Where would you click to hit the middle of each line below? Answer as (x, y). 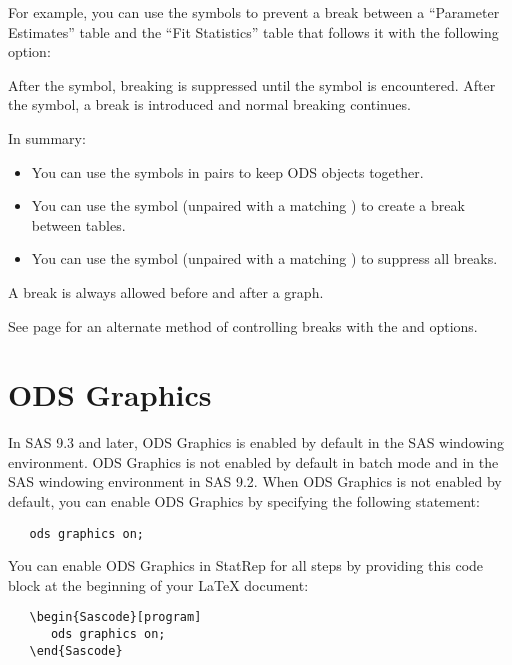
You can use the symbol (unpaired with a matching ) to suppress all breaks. (264, 258)
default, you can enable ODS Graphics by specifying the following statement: (244, 501)
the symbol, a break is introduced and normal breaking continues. (209, 104)
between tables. (78, 224)
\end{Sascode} (76, 650)
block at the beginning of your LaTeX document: (158, 584)
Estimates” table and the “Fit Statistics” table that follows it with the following (253, 31)
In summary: (47, 137)
